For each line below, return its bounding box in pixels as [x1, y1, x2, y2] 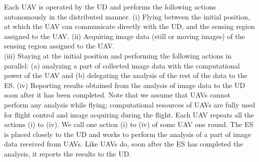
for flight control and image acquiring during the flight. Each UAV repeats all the [4, 109, 254, 119]
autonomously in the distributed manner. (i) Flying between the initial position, [4, 11, 250, 21]
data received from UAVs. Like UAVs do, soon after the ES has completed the [4, 138, 243, 149]
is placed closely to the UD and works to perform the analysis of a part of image [4, 128, 251, 139]
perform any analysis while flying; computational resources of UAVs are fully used [4, 99, 255, 109]
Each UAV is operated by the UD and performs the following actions [4, 1, 216, 11]
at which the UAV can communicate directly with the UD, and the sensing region [4, 21, 255, 31]
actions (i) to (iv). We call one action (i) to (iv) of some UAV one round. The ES [4, 119, 253, 129]
